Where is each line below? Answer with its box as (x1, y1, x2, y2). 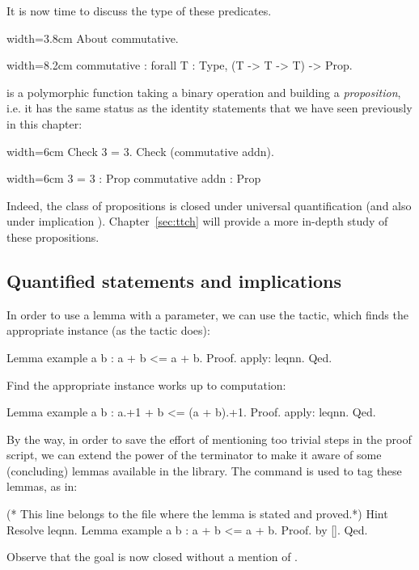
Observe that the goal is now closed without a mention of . (6, 548, 298, 565)
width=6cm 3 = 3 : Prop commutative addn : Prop (6, 170, 261, 187)
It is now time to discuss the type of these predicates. (6, 2, 272, 19)
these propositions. (6, 228, 99, 245)
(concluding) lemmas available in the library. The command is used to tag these (6, 462, 402, 479)
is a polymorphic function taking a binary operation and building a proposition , (6, 83, 401, 100)
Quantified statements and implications (6, 268, 341, 293)
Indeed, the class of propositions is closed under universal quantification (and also (6, 196, 412, 213)
